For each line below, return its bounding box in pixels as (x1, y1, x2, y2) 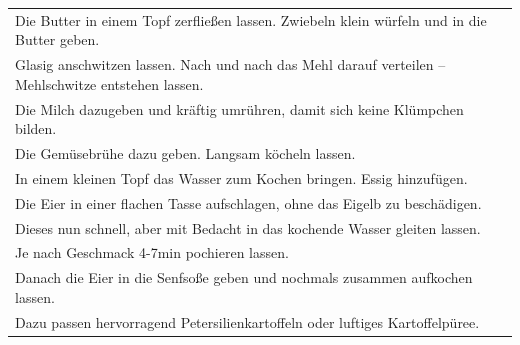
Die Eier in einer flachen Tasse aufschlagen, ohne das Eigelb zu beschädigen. (15, 192, 482, 213)
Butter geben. (15, 29, 100, 50)
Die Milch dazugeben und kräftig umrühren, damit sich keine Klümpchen (15, 98, 464, 119)
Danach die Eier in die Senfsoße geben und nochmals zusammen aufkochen (15, 267, 473, 288)
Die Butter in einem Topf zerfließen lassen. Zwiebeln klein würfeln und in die (15, 9, 487, 30)
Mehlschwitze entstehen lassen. (15, 73, 204, 94)
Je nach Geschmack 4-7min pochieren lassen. (15, 242, 289, 263)
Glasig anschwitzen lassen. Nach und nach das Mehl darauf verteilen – (15, 54, 446, 75)
